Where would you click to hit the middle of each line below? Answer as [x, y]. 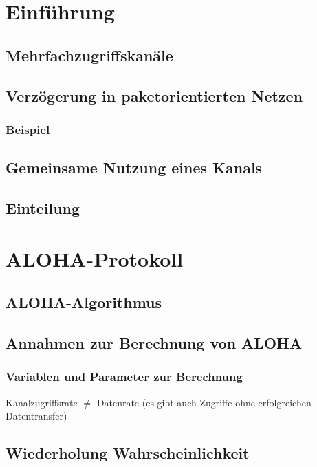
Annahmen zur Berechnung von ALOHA [154, 342]
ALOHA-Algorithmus [84, 302]
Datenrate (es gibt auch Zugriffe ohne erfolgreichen [204, 402]
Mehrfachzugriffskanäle [89, 55]
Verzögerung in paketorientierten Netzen [154, 95]
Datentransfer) [36, 416]
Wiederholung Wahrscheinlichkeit [128, 453]
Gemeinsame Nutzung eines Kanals [134, 167]
